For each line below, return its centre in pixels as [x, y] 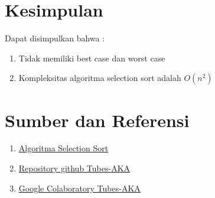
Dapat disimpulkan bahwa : [55, 38]
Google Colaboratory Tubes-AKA [79, 188]
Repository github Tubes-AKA [74, 168]
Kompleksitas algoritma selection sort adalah [100, 78]
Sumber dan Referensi [97, 120]
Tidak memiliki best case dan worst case [92, 58]
